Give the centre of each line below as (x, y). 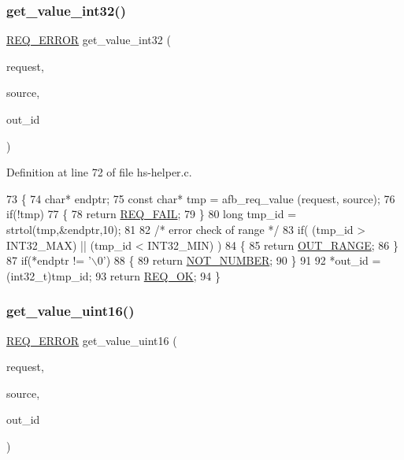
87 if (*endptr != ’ (49, 260)
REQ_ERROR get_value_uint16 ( (92, 340)
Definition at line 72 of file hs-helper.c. (99, 172)
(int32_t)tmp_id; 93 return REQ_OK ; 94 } (113, 275)
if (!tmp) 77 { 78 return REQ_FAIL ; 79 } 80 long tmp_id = (152, 214)
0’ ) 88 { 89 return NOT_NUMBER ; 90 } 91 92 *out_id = (239, 260)
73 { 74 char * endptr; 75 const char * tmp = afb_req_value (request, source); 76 (201, 198)
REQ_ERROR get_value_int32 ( (89, 40)
